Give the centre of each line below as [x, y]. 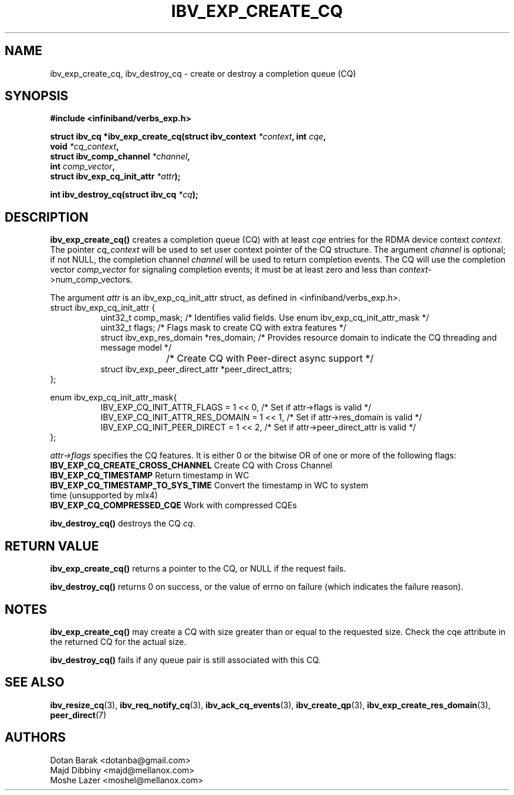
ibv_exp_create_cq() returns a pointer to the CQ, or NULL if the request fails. [198, 569]
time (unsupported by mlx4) [104, 495]
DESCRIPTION [47, 217]
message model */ [136, 348]
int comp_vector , [82, 167]
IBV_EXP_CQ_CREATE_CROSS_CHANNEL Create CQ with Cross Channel [191, 466]
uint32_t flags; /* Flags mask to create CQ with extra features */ [223, 328]
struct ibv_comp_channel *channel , [120, 157]
